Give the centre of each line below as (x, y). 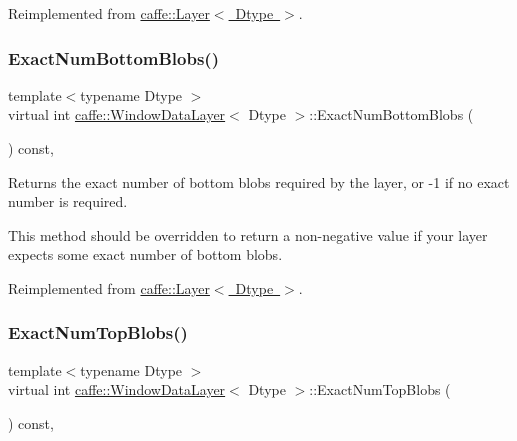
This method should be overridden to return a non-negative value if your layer (248, 234)
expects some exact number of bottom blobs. (145, 254)
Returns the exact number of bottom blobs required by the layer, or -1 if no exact (259, 181)
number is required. (68, 201)
